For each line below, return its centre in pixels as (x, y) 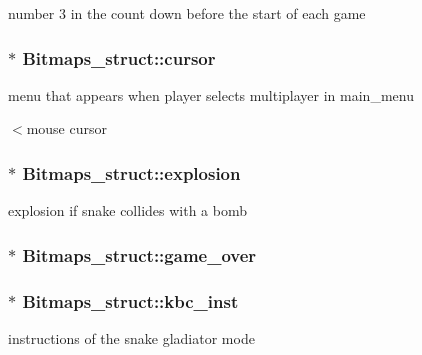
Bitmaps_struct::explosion (131, 172)
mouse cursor (66, 128)
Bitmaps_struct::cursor (119, 57)
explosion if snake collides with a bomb (128, 210)
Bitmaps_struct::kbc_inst (130, 300)
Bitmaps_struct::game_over (139, 254)
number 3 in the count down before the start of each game (187, 13)
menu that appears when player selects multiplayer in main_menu (211, 94)
